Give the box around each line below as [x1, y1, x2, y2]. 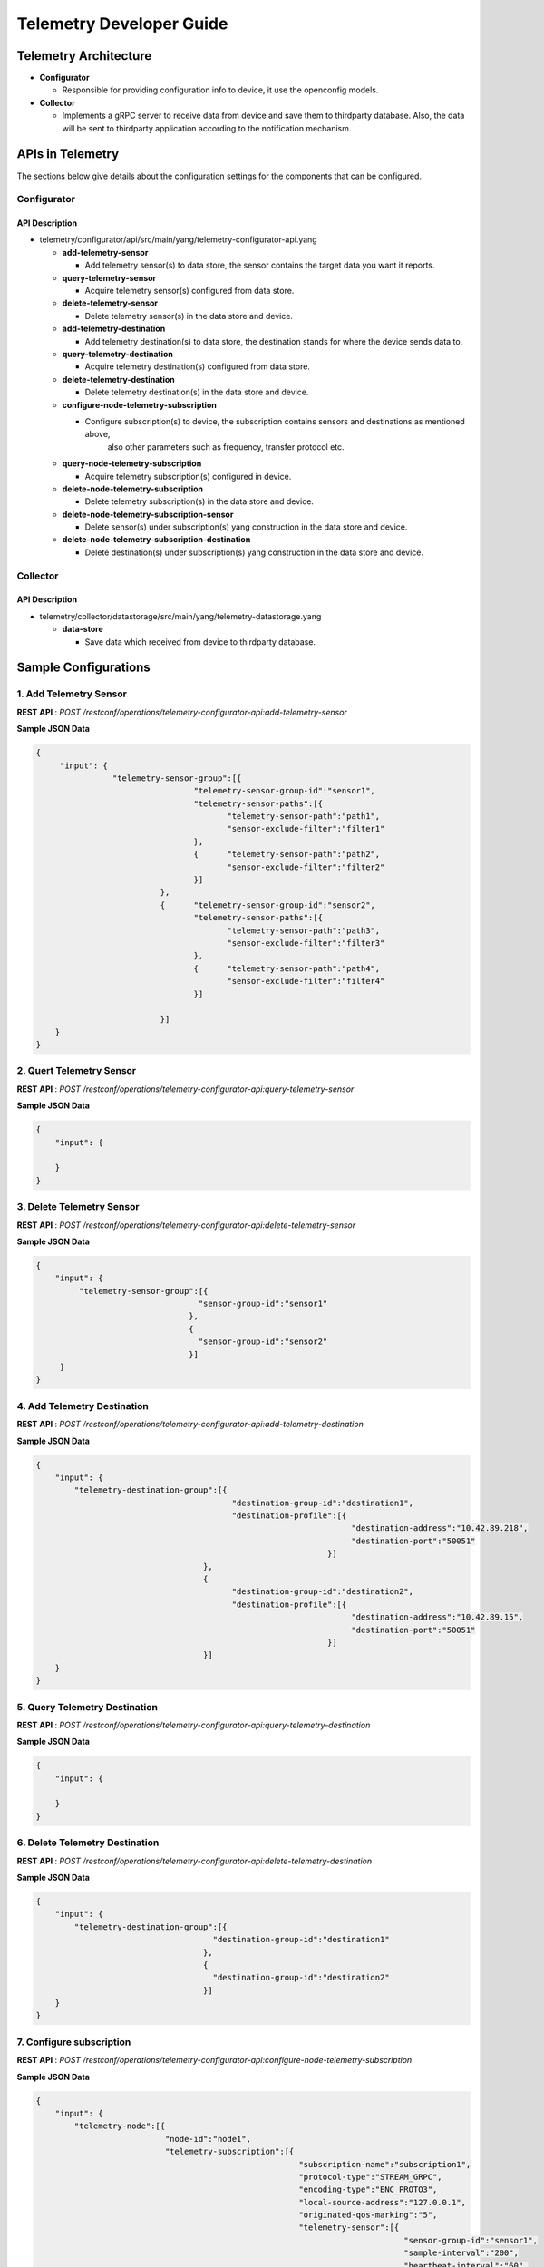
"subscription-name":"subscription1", [298, 2159, 471, 2169]
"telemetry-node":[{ [73, 2121, 166, 2131]
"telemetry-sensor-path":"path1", [227, 812, 381, 822]
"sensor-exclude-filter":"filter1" [227, 823, 385, 834]
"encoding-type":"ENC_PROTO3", [298, 2184, 438, 2194]
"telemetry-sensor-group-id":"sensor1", [193, 785, 376, 796]
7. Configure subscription [16, 2036, 131, 2048]
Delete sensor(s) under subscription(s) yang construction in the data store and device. [84, 521, 408, 532]
